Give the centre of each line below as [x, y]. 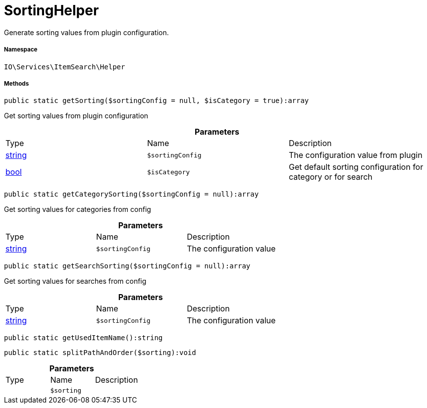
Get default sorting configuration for [356, 167]
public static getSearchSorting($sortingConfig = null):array [127, 266]
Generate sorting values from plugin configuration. [86, 32]
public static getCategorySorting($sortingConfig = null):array [132, 194]
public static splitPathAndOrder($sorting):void [100, 353]
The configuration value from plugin [355, 155]
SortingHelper [52, 10]
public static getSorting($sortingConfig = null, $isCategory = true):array [157, 101]
